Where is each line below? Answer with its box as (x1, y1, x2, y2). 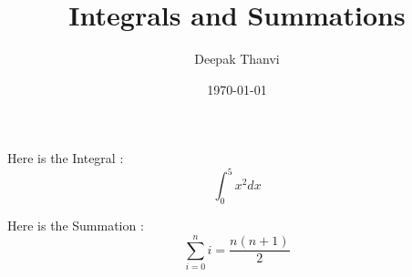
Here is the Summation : (7, 216, 144, 235)
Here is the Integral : (7, 149, 124, 168)
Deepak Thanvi (194, 49, 280, 68)
